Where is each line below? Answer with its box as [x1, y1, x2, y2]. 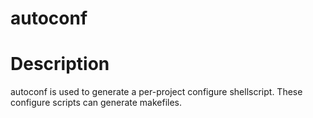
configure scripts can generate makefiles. [10, 97, 183, 109]
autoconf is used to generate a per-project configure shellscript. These [10, 86, 303, 98]
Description [10, 53, 110, 76]
